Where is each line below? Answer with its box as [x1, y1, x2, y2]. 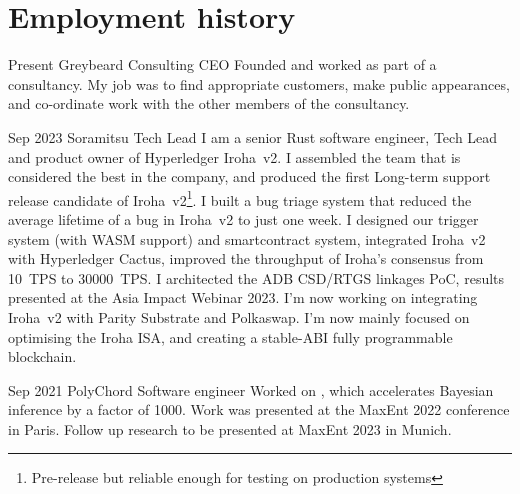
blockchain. [8, 346, 77, 367]
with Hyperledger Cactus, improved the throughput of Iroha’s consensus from [8, 248, 484, 269]
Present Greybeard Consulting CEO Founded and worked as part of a [8, 54, 437, 75]
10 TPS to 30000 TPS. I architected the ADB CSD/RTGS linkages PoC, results [8, 267, 505, 288]
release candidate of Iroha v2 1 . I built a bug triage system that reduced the [8, 186, 472, 210]
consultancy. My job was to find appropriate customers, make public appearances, [8, 73, 510, 94]
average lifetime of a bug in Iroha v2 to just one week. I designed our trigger [8, 208, 479, 229]
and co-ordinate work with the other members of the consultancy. [8, 93, 410, 114]
